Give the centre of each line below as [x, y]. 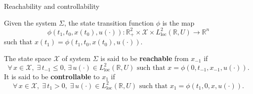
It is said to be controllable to [52, 76]
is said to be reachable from [145, 58]
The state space [28, 58]
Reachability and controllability [52, 6]
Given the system [30, 22]
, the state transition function [109, 22]
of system [76, 58]
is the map [178, 22]
